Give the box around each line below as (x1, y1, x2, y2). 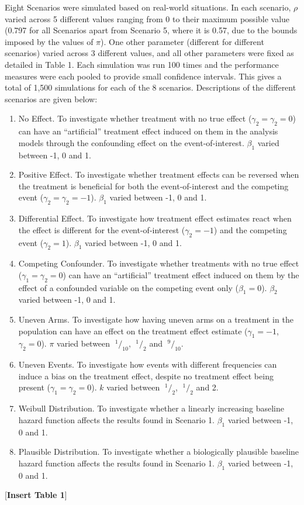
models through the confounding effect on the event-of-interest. (18, 136, 244, 148)
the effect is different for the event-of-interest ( (18, 223, 185, 236)
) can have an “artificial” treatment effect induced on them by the (63, 268, 299, 281)
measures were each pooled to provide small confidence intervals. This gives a (5, 70, 282, 82)
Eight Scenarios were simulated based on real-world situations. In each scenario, (5, 1, 291, 13)
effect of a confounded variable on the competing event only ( (18, 281, 239, 293)
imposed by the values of (5, 35, 94, 47)
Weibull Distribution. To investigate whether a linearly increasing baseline (18, 402, 284, 414)
